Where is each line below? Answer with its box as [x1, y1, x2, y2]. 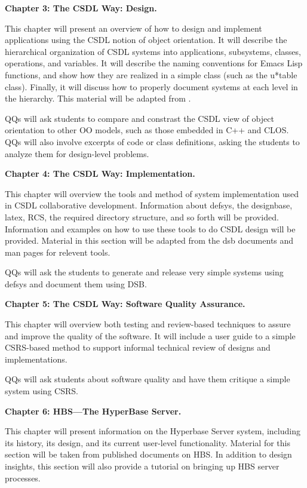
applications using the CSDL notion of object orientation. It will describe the [5, 33, 287, 46]
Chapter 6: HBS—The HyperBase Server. [5, 404, 182, 417]
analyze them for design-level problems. [5, 147, 149, 159]
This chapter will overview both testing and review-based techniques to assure [5, 318, 291, 330]
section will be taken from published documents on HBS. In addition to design [5, 448, 292, 461]
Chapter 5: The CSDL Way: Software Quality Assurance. [5, 297, 245, 310]
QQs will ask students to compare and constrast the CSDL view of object [5, 112, 274, 124]
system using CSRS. [5, 385, 78, 397]
